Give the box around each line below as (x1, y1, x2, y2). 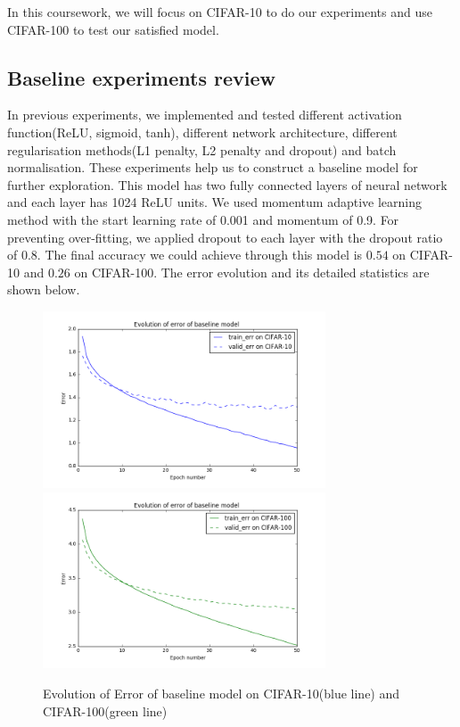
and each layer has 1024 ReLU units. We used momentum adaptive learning (7, 193, 423, 211)
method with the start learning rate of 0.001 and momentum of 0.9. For (7, 210, 399, 228)
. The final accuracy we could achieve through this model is (37, 245, 363, 264)
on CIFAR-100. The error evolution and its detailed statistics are (74, 262, 430, 281)
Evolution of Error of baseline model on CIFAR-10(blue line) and (43, 684, 400, 703)
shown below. (7, 280, 80, 299)
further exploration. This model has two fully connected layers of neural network (7, 175, 448, 194)
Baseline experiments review (7, 63, 275, 91)
